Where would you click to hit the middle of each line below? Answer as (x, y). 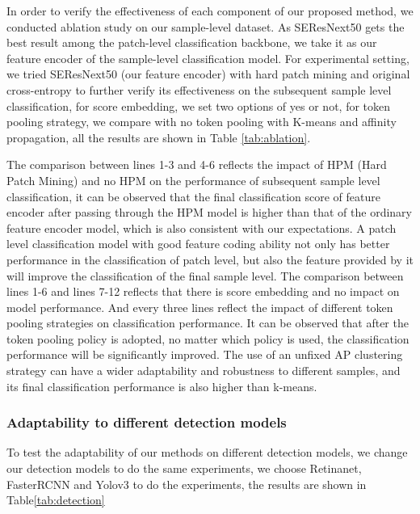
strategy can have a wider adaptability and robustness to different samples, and (204, 371)
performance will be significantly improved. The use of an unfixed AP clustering (205, 354)
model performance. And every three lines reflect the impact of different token (200, 307)
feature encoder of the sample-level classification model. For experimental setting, (208, 58)
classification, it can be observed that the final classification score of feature (193, 196)
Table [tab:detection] (56, 500)
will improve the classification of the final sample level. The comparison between (205, 275)
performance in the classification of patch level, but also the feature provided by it (210, 259)
